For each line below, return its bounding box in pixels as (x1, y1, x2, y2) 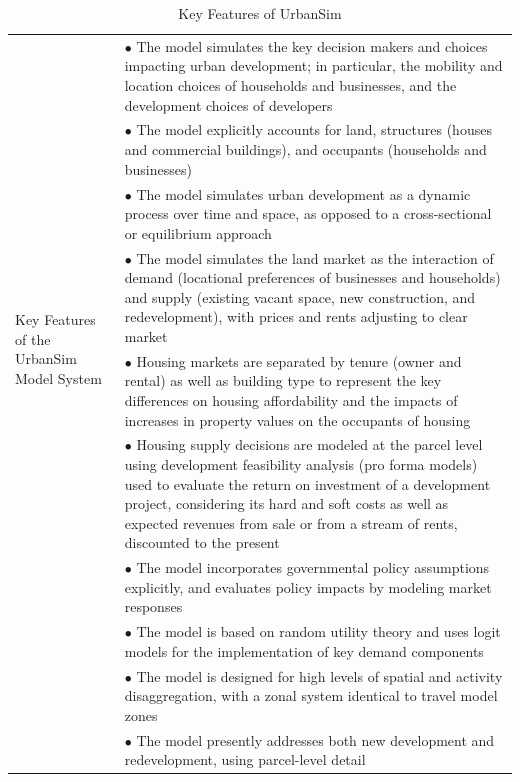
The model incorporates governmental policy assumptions (136, 557, 490, 578)
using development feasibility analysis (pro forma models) (124, 453, 478, 474)
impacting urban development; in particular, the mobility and (124, 55, 503, 76)
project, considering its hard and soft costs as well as (124, 493, 449, 514)
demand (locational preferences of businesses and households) (124, 267, 501, 288)
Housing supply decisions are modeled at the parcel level (136, 434, 483, 455)
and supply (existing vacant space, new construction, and (124, 286, 476, 307)
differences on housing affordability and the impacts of (124, 389, 458, 410)
